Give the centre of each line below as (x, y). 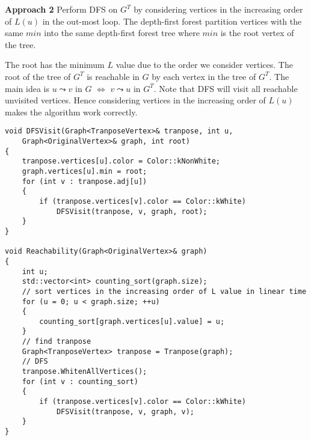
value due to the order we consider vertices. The (204, 65)
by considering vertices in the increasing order (218, 9)
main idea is (27, 88)
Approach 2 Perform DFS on (61, 9)
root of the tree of (38, 76)
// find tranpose (57, 342)
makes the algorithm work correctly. (71, 112)
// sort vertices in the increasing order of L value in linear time (164, 291)
